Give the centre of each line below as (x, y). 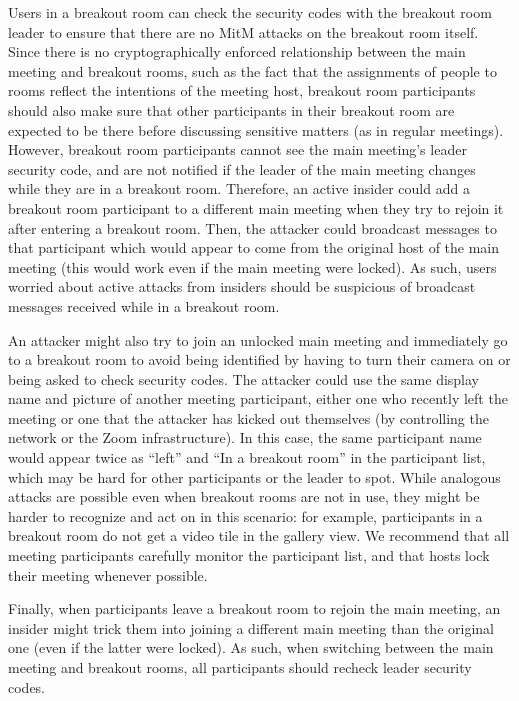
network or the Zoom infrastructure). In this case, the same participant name (245, 437)
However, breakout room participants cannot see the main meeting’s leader (237, 149)
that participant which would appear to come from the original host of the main (254, 247)
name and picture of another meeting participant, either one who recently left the (258, 398)
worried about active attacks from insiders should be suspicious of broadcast (242, 286)
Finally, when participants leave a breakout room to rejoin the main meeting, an (254, 608)
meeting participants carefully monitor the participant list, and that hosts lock (249, 555)
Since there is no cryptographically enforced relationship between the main (237, 51)
